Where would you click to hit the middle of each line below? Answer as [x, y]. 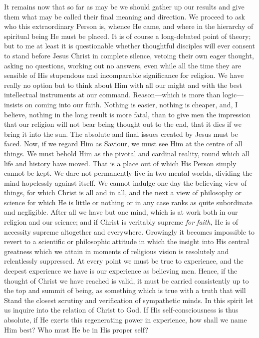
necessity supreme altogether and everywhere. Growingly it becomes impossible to [129, 231]
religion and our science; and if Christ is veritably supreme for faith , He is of [121, 222]
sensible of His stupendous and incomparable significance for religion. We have [124, 75]
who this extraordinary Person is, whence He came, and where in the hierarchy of [129, 26]
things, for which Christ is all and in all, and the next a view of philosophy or [123, 192]
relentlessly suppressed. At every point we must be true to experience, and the [124, 261]
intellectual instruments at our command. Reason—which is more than [112, 95]
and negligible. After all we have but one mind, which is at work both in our [121, 212]
